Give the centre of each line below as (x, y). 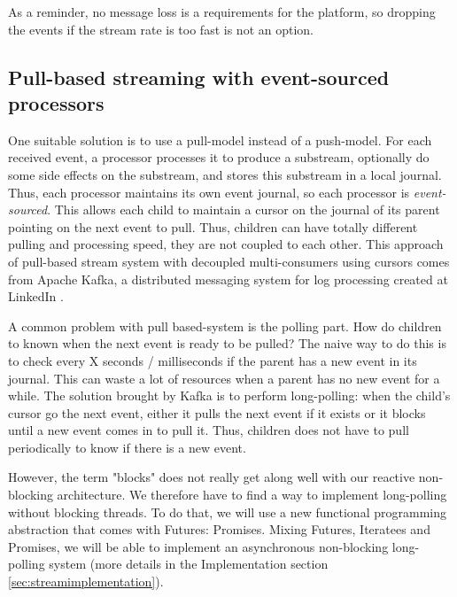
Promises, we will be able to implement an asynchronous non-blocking (198, 546)
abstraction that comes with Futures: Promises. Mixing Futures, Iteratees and (219, 529)
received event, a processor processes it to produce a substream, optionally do (219, 157)
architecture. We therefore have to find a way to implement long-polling (252, 495)
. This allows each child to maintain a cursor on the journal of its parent (244, 209)
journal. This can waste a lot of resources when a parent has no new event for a (224, 378)
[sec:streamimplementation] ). (86, 581)
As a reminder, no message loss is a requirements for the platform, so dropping (222, 12)
